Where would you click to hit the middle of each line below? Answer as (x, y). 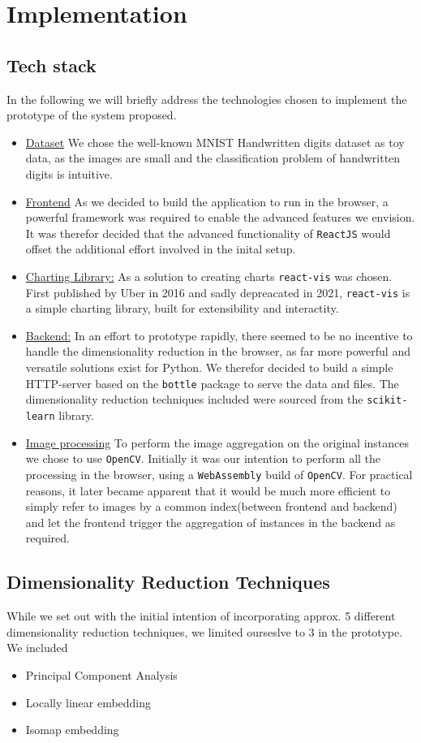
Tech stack (52, 65)
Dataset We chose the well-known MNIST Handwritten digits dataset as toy (215, 142)
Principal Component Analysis (101, 674)
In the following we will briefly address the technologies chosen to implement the (207, 99)
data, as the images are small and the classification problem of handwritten (213, 158)
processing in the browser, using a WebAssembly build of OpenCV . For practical (219, 474)
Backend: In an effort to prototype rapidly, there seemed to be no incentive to (219, 335)
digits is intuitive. (69, 173)
